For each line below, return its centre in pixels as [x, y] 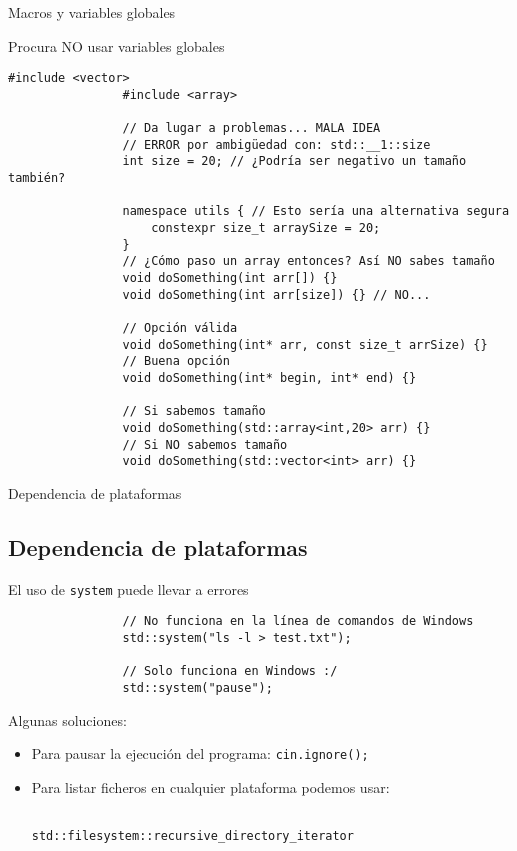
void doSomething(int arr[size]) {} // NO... [276, 294]
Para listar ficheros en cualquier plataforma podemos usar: [210, 786]
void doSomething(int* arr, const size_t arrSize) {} [305, 344]
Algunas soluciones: [67, 719]
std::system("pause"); [197, 688]
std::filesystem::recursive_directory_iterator [192, 836]
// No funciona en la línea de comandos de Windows [298, 621]
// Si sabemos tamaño [194, 411]
